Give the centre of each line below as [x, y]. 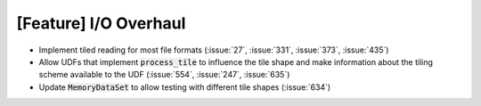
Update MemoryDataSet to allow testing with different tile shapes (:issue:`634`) [185, 87]
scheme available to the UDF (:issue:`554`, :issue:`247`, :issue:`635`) [164, 75]
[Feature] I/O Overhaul [101, 23]
